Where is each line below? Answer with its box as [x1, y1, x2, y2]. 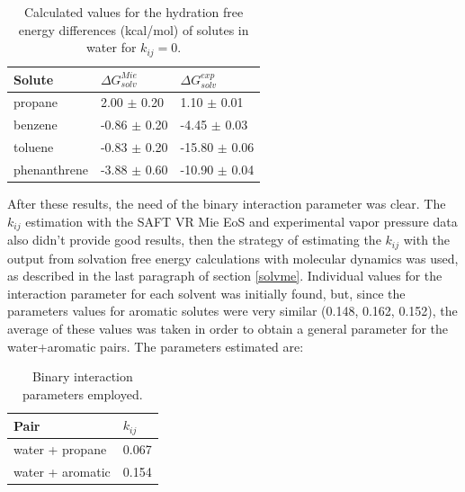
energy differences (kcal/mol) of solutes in [18, 20, 249, 39]
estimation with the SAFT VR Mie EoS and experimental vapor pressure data [25, 211, 458, 230]
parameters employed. [22, 384, 143, 403]
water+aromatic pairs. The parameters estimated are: [7, 336, 304, 355]
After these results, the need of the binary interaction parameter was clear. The [7, 194, 446, 213]
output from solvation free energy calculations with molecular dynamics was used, [7, 248, 459, 267]
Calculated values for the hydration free [24, 3, 244, 21]
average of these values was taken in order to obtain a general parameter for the [7, 318, 449, 337]
